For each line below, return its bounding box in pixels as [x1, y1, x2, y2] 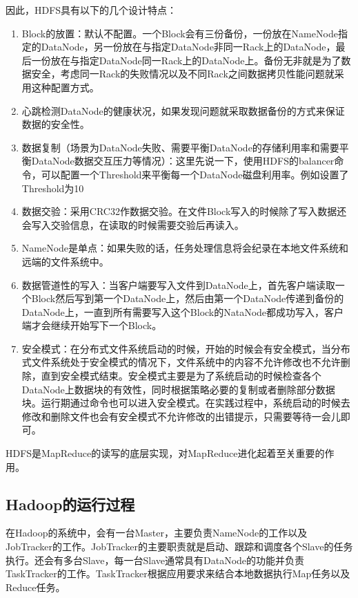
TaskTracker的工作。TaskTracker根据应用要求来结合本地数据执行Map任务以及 [6, 566, 350, 581]
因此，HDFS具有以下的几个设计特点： [6, 3, 177, 17]
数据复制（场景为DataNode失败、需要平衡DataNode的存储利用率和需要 [21, 140, 339, 154]
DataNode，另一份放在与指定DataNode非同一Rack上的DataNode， [41, 39, 336, 54]
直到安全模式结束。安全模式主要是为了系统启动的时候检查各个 [41, 368, 321, 383]
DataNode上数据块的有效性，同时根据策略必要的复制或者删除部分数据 [21, 382, 335, 396]
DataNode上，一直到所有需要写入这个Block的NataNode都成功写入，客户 [21, 304, 344, 319]
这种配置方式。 [31, 80, 99, 94]
